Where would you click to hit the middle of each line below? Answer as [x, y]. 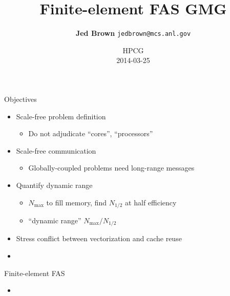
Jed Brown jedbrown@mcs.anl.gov [133, 33]
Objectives [20, 99]
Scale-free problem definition [61, 116]
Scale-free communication [56, 150]
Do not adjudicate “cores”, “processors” [91, 133]
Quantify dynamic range [54, 185]
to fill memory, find [77, 202]
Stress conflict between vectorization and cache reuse [99, 238]
